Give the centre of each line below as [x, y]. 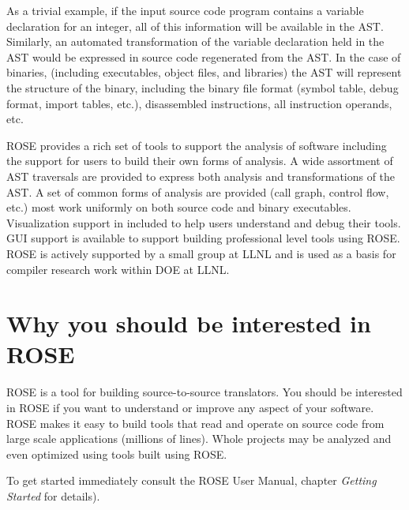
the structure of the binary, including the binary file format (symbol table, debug [203, 87]
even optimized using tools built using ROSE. [117, 454]
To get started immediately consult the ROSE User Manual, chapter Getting [191, 480]
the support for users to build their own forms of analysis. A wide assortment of [200, 161]
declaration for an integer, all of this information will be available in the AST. [195, 26]
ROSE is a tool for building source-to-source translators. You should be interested [204, 392]
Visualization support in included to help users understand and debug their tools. [204, 222]
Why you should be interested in [189, 323]
